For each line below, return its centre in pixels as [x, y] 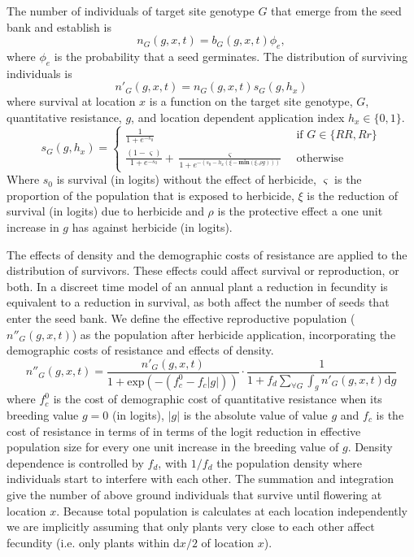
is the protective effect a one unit [300, 211]
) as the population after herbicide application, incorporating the [234, 334]
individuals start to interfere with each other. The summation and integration [200, 479]
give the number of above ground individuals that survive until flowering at [194, 494]
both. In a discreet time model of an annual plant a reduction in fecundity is [197, 286]
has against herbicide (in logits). [152, 226]
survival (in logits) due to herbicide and [105, 211]
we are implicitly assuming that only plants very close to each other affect [191, 527]
